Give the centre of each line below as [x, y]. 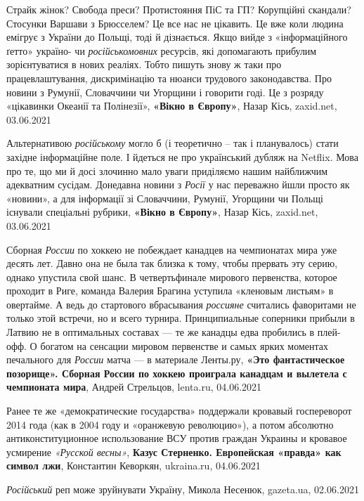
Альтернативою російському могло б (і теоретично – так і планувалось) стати [173, 143]
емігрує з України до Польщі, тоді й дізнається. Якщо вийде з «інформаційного [177, 37]
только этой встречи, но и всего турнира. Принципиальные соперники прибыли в [181, 318]
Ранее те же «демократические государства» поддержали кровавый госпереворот [179, 411]
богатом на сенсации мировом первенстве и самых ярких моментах [184, 345]
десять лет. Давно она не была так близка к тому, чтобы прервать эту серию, [172, 263]
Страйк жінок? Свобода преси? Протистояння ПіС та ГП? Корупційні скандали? [179, 9]
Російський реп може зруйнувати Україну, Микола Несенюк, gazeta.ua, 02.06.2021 [183, 489]
